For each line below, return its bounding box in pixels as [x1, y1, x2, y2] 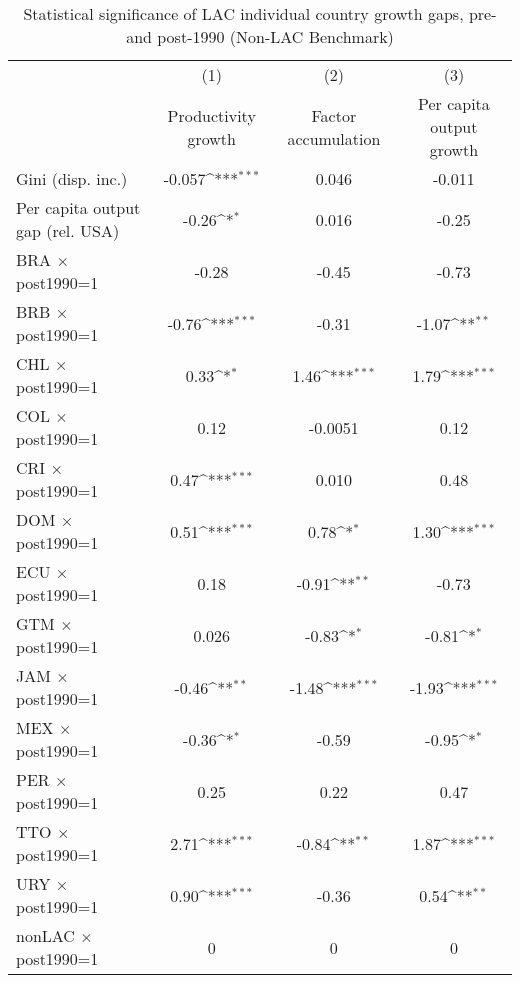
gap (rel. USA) [16, 219, 120, 242]
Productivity [167, 103, 256, 127]
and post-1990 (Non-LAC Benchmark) [126, 25, 394, 48]
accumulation [287, 126, 381, 150]
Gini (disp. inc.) [16, 167, 128, 190]
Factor [311, 103, 357, 127]
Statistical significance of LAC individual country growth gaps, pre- [23, 2, 497, 25]
